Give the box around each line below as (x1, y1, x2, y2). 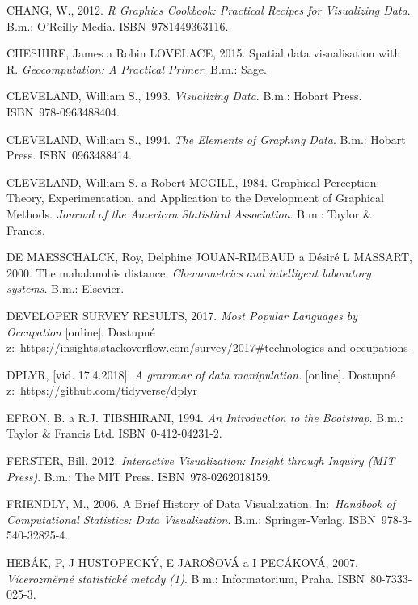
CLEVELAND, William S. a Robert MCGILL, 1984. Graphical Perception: (6, 173, 380, 190)
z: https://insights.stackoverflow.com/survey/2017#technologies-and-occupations (6, 339, 408, 356)
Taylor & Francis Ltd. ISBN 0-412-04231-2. (6, 425, 222, 442)
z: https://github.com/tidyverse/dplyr (6, 382, 197, 399)
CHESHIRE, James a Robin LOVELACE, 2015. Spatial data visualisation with (6, 44, 401, 61)
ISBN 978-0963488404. (6, 103, 120, 120)
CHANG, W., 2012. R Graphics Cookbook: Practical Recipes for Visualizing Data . (6, 2, 411, 18)
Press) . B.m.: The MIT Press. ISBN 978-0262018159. (6, 467, 271, 484)
